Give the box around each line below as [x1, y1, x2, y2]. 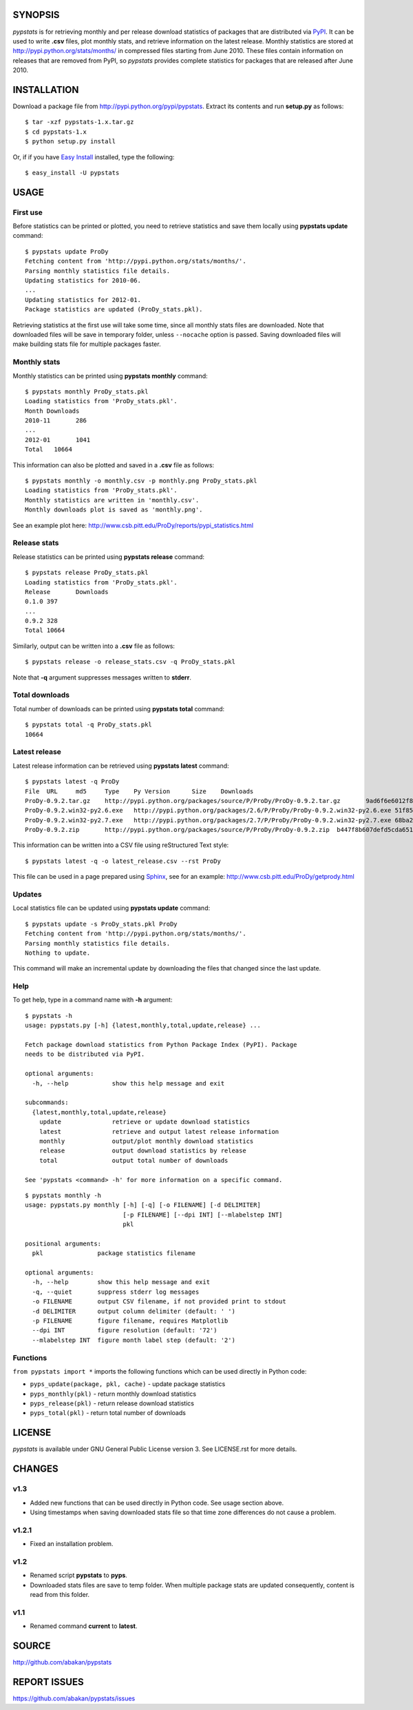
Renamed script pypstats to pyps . [30, 1571, 127, 1580]
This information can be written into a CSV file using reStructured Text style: [12, 841, 229, 849]
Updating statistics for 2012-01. [25, 296, 141, 303]
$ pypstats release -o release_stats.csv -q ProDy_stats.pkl [25, 658, 235, 666]
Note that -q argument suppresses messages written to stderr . [12, 673, 192, 682]
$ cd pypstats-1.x [25, 128, 87, 136]
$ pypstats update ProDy [25, 247, 109, 255]
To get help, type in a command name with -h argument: [12, 996, 173, 1004]
